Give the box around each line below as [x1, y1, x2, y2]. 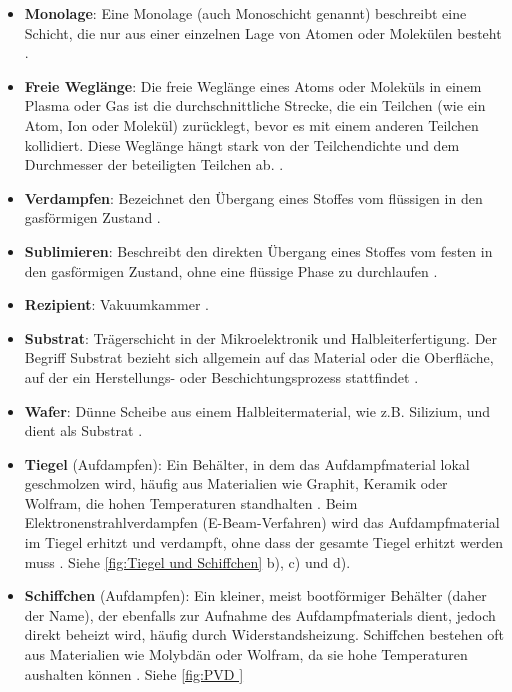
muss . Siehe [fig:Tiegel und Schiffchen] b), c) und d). [24, 551, 351, 572]
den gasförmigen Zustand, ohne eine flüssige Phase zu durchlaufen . [24, 260, 438, 281]
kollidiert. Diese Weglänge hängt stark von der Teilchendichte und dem [24, 134, 460, 155]
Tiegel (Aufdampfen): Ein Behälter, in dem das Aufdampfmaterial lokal [24, 453, 470, 474]
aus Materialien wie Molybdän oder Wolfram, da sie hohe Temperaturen [24, 644, 468, 665]
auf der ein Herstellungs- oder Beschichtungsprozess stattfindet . [24, 366, 419, 387]
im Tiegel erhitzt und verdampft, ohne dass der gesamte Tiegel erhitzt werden [24, 532, 504, 553]
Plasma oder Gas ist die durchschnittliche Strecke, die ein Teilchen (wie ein [24, 95, 486, 116]
